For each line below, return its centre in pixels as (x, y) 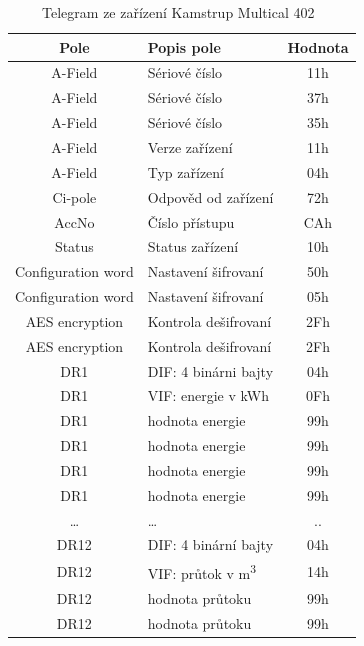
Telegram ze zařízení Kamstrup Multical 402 (178, 12)
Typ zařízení (185, 171)
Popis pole (184, 46)
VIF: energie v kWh (208, 395)
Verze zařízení (190, 146)
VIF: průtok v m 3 (202, 571)
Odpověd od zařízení (210, 196)
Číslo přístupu (191, 221)
